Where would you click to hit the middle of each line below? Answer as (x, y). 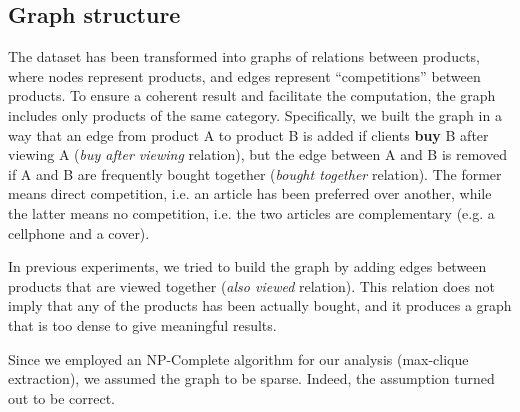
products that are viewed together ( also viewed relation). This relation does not (251, 285)
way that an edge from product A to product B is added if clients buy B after (248, 134)
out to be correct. (62, 397)
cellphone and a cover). (79, 232)
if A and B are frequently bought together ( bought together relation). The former (255, 173)
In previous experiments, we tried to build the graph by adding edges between (247, 266)
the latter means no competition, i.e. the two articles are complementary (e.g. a (251, 212)
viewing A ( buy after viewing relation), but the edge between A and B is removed (257, 154)
